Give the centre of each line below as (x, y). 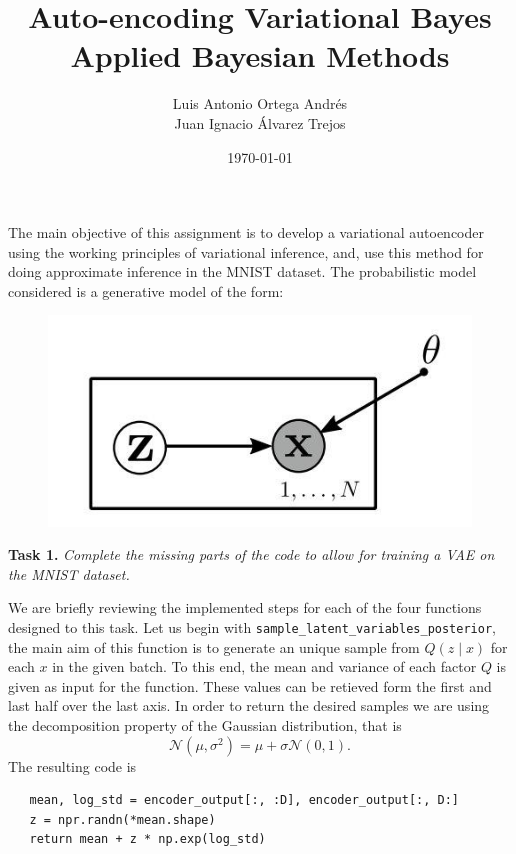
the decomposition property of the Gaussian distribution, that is (205, 724)
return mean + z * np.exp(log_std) (147, 839)
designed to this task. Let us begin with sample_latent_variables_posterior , (252, 626)
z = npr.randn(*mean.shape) (122, 819)
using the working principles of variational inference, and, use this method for (246, 251)
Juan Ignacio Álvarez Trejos (260, 122)
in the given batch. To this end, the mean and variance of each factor (264, 666)
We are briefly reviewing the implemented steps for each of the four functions (245, 607)
